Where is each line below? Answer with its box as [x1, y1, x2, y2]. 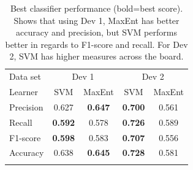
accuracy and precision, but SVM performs [16, 26, 177, 39]
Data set [9, 70, 41, 83]
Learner [9, 85, 38, 98]
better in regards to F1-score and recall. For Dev [5, 37, 188, 50]
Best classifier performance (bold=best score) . [10, 2, 183, 14]
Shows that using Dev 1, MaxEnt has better [13, 14, 180, 26]
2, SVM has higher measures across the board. [9, 50, 184, 63]
